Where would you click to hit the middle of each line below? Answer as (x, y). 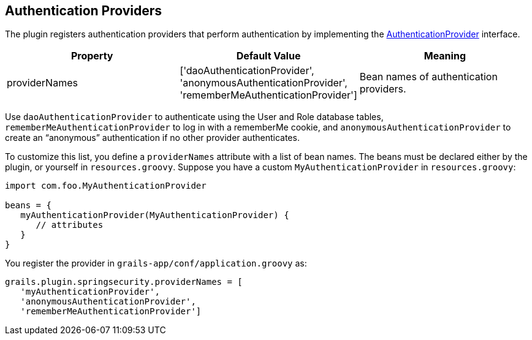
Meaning (445, 56)
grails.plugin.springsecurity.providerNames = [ (124, 282)
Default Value (268, 56)
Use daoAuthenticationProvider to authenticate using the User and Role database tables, (194, 117)
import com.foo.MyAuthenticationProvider (106, 186)
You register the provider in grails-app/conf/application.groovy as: (156, 263)
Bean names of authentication (428, 77)
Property (92, 56)
